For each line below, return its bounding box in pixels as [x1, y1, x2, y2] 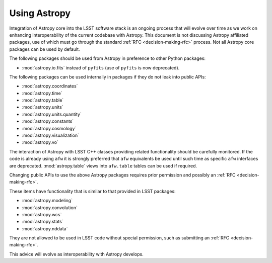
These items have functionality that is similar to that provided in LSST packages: [9, 188, 176, 194]
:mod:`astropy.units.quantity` [22, 111, 82, 117]
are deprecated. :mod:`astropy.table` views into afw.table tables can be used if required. [9, 162, 197, 168]
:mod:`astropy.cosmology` [22, 125, 77, 131]
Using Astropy [9, 8, 71, 19]
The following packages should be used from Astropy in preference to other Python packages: [9, 55, 206, 61]
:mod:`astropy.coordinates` [22, 83, 78, 89]
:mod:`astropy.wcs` [22, 211, 62, 217]
